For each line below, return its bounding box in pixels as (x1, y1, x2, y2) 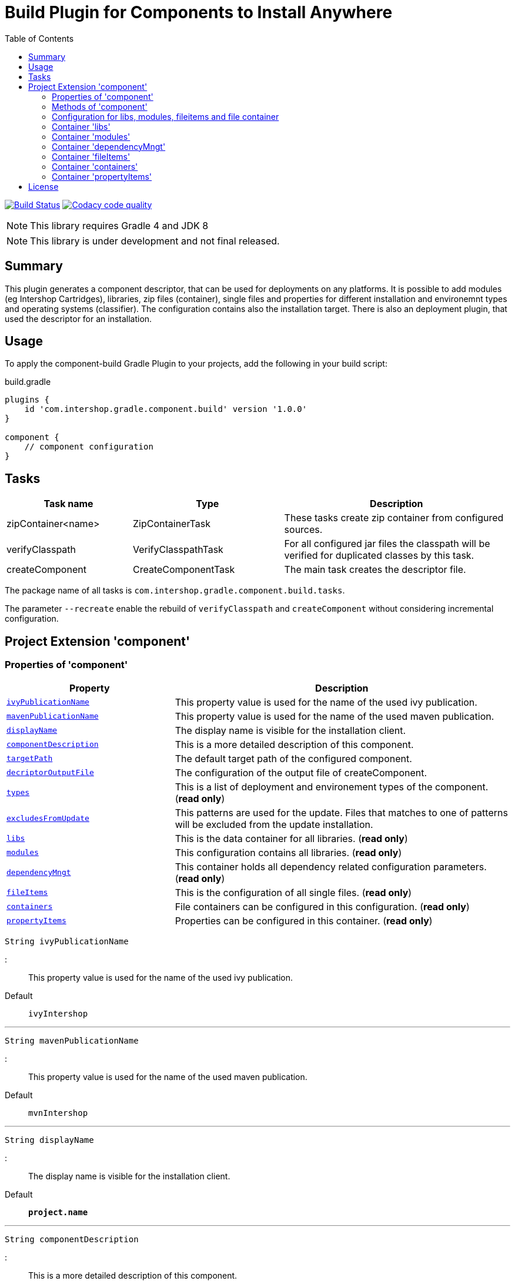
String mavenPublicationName (5, 1035, 139, 1045)
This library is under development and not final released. (30, 234, 280, 247)
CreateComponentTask (133, 564, 235, 576)
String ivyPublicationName (5, 936, 129, 946)
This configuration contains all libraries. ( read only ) (175, 846, 402, 859)
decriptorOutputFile (6, 768, 94, 777)
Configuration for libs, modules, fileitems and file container (52, 111, 279, 122)
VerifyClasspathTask (133, 544, 223, 556)
